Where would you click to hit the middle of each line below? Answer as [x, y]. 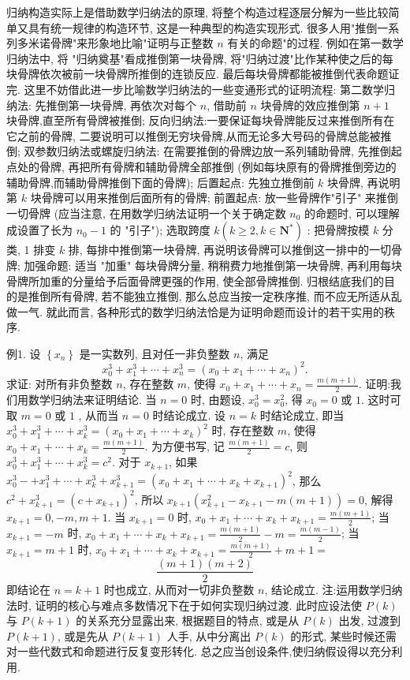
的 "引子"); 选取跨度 [160, 230]
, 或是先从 [83, 635]
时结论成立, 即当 [302, 415]
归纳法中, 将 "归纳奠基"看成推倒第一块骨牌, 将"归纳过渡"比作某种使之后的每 [200, 58]
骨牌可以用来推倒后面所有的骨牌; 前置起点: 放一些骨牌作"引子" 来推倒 [220, 198]
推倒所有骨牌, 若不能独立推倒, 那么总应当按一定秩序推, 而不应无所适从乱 [215, 296]
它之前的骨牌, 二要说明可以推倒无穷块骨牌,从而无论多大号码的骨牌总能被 [194, 135]
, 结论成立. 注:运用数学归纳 [334, 589]
